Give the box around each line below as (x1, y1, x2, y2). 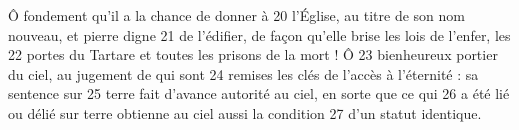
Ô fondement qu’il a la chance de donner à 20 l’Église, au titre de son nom (8, 5, 465, 25)
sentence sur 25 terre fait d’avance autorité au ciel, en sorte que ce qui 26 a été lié (8, 83, 510, 104)
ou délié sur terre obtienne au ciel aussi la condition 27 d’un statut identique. (8, 102, 482, 123)
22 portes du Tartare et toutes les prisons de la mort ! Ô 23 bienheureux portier (8, 44, 498, 65)
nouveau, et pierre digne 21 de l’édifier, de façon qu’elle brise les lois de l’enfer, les (8, 24, 511, 45)
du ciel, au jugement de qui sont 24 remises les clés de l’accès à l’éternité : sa (8, 63, 479, 84)
